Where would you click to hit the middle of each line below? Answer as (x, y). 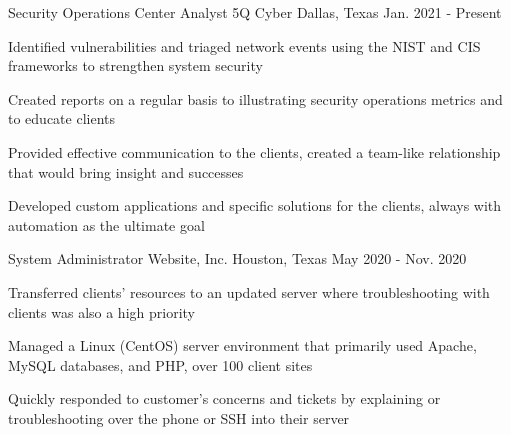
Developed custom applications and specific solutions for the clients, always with (255, 205)
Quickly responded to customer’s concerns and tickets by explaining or (224, 398)
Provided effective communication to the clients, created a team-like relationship (254, 151)
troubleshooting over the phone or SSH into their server (179, 417)
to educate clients (62, 118)
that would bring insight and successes (126, 171)
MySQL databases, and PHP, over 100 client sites (160, 364)
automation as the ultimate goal (106, 224)
